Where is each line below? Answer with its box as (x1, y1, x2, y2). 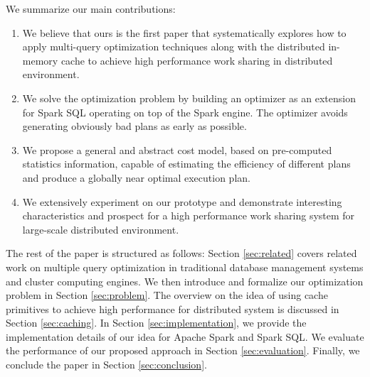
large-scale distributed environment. (22, 222, 179, 236)
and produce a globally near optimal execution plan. (22, 170, 250, 185)
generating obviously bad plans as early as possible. (22, 119, 247, 133)
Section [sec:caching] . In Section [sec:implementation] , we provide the (6, 315, 307, 330)
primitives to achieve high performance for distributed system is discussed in (6, 301, 339, 316)
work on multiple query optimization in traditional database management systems (6, 259, 364, 274)
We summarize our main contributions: (6, 1, 176, 16)
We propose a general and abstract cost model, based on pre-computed (22, 142, 332, 157)
